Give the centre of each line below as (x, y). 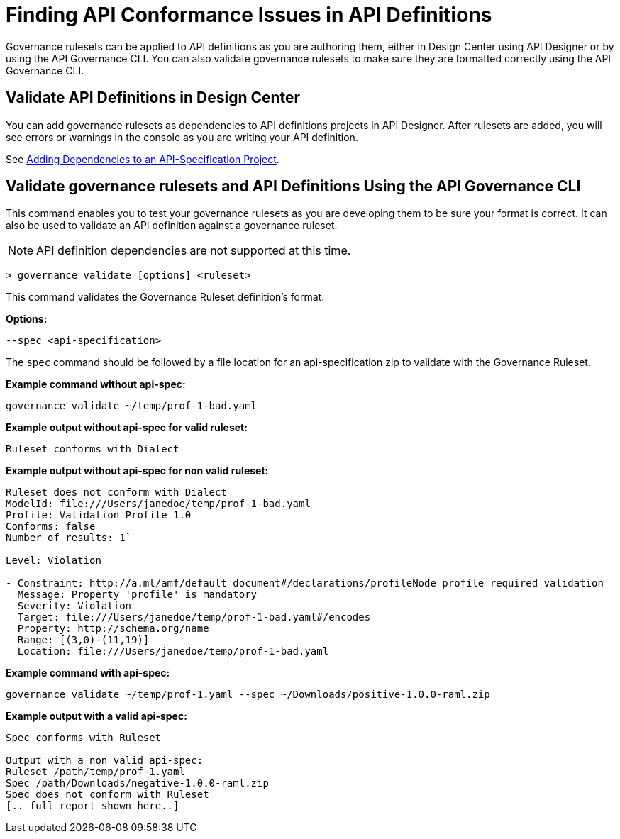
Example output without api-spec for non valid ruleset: (137, 471)
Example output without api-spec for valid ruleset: (127, 428)
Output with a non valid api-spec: (105, 761)
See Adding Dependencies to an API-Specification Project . (143, 159)
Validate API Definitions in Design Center (153, 98)
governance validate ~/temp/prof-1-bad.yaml (132, 406)
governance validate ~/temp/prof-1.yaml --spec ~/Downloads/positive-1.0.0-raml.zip (248, 695)
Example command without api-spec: (96, 384)
